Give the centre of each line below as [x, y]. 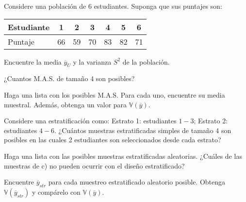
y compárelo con [56, 192]
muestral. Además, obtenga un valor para [66, 104]
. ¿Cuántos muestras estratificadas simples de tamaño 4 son [143, 130]
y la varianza [92, 61]
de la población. [146, 61]
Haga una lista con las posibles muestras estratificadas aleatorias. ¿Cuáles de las [123, 156]
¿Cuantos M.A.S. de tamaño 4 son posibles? [69, 78]
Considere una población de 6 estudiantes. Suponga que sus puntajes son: [113, 6]
